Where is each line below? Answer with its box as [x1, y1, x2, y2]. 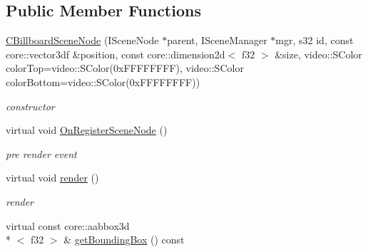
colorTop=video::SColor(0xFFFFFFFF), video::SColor [6, 61, 244, 75]
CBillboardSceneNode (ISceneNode [6, 33, 159, 48]
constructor [6, 98, 55, 113]
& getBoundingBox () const [63, 232, 185, 247]
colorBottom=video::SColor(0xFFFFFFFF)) [6, 74, 200, 89]
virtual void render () [6, 170, 99, 185]
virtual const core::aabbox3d [6, 218, 130, 233]
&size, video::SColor [275, 46, 362, 61]
